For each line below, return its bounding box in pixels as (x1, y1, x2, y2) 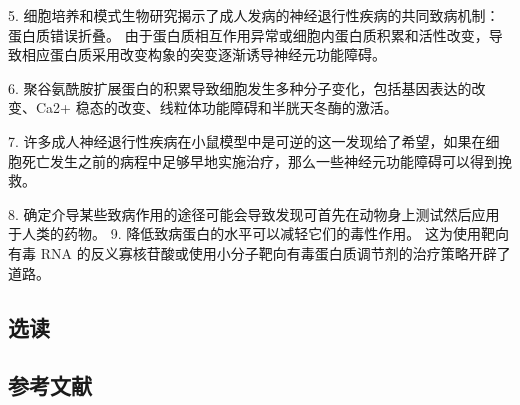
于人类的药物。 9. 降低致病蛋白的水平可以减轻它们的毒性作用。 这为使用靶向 (8, 223, 509, 244)
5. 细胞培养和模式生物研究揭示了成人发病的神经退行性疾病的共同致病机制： (8, 5, 500, 25)
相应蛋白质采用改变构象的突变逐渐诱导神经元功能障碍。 (21, 44, 386, 65)
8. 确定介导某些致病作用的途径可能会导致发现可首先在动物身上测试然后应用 (8, 203, 500, 224)
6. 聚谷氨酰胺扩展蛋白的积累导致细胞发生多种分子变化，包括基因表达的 (8, 77, 472, 98)
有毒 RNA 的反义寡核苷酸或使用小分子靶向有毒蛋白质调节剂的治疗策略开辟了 (8, 242, 511, 263)
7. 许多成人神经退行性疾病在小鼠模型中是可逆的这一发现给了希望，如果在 (8, 130, 486, 151)
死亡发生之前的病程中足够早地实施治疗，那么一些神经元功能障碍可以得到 (21, 150, 498, 171)
